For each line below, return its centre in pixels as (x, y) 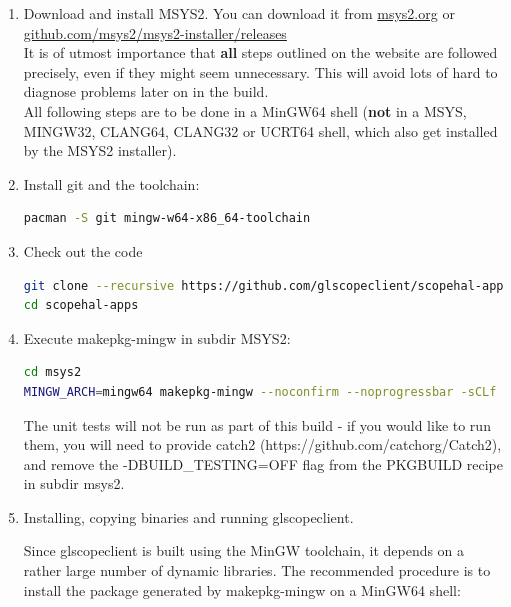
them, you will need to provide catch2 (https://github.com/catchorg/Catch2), (262, 444)
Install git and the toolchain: (111, 183)
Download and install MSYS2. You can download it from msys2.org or (239, 13)
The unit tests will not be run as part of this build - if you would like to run (257, 424)
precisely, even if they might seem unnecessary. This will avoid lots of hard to (260, 71)
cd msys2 (52, 372)
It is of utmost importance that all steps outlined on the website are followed (260, 52)
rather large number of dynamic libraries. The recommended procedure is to (257, 570)
